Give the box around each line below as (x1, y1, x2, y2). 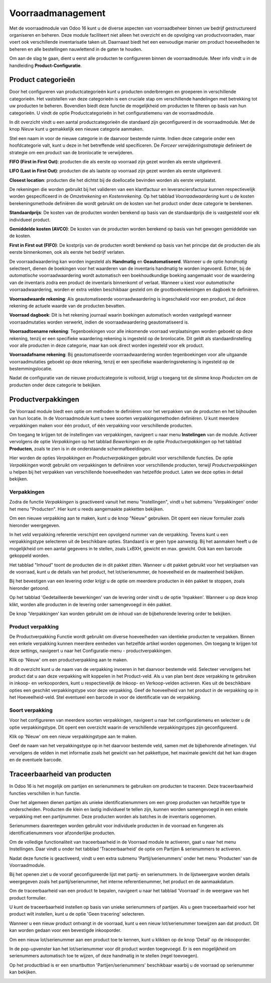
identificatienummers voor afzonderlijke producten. (9, 830, 115, 836)
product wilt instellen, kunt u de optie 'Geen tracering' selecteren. (9, 911, 145, 917)
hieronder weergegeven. (9, 522, 60, 528)
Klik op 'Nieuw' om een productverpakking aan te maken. (9, 657, 128, 663)
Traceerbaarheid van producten (9, 770, 111, 778)
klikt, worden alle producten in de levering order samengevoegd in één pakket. (9, 601, 172, 608)
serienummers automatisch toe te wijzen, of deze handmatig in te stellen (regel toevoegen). (9, 953, 199, 959)
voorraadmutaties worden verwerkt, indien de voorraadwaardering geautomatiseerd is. (9, 319, 189, 325)
